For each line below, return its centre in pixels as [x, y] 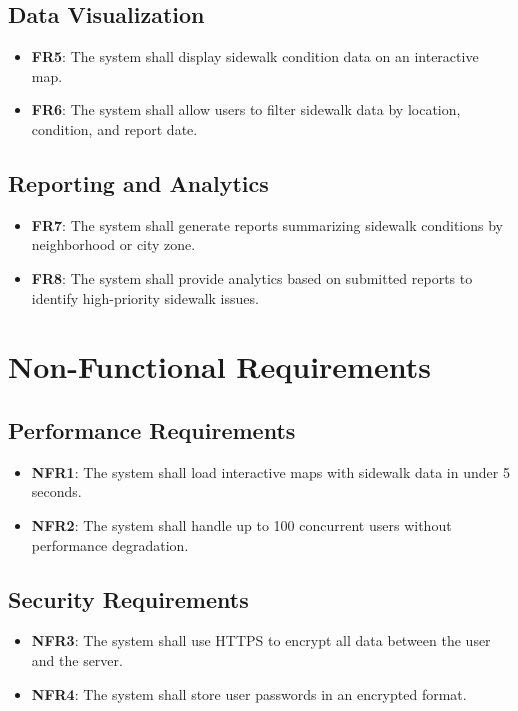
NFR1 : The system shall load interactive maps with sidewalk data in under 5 [270, 471]
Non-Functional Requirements [219, 366]
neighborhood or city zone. [113, 244]
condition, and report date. [114, 128]
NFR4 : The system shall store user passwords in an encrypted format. [249, 693]
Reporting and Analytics [138, 182]
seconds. [56, 491]
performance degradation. [110, 544]
